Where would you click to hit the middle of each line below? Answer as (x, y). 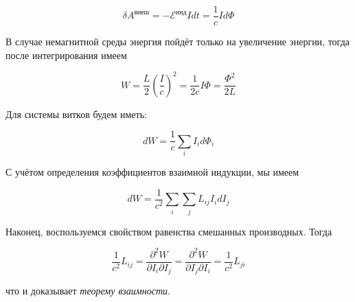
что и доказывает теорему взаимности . (88, 291)
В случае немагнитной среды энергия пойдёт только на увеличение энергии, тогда (177, 42)
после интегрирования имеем (66, 55)
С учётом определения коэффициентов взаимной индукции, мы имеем (152, 172)
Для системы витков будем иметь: (76, 114)
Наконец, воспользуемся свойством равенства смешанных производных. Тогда (169, 231)
